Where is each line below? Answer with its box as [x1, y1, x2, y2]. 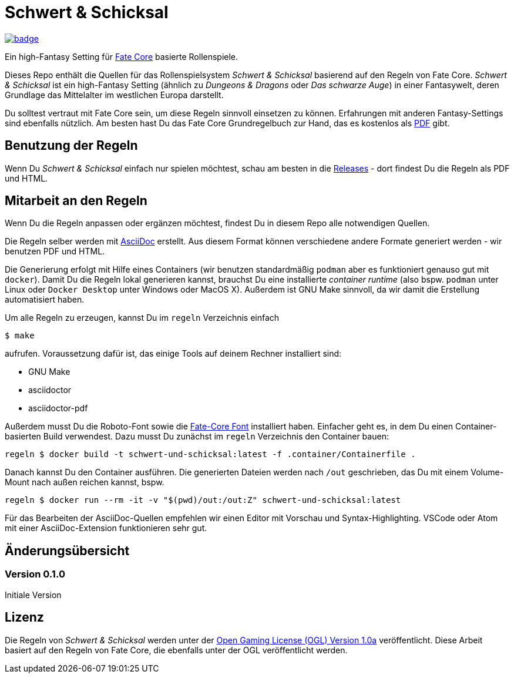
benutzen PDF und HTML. [5, 246, 105, 257]
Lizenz [5, 610, 44, 625]
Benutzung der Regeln [5, 138, 138, 153]
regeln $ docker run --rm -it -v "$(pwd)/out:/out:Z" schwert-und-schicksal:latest [5, 495, 401, 505]
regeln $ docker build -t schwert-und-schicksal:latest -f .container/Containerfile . [5, 449, 416, 459]
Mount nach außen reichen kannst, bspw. [5, 477, 164, 488]
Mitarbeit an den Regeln [5, 193, 147, 209]
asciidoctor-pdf [28, 403, 88, 414]
